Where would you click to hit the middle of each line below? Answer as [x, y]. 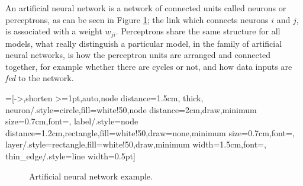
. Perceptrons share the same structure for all [198, 31]
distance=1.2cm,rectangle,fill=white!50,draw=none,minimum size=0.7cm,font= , [150, 132]
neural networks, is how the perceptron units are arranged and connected [138, 55]
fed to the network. [40, 78]
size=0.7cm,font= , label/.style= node [72, 121]
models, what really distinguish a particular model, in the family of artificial [144, 43]
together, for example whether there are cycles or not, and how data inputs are [149, 66]
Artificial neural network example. [91, 176]
